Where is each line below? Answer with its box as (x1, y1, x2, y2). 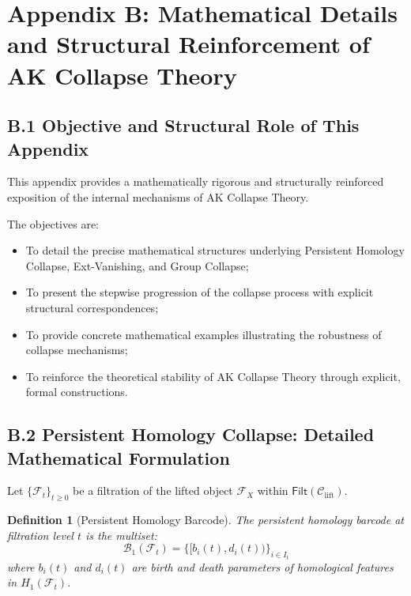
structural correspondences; (25, 299, 159, 315)
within (257, 482, 288, 499)
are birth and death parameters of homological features (131, 558, 394, 575)
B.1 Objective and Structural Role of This (7, 113, 360, 138)
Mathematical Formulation (7, 445, 230, 470)
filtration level (7, 526, 74, 543)
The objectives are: (7, 215, 99, 232)
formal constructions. (25, 383, 128, 400)
